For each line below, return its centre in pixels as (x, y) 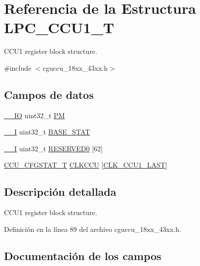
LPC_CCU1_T (59, 27)
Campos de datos (49, 94)
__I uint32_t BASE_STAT (47, 132)
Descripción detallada (60, 192)
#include (18, 67)
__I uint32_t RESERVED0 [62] (53, 148)
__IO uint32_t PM (35, 115)
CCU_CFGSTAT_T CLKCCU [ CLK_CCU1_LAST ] (86, 165)
